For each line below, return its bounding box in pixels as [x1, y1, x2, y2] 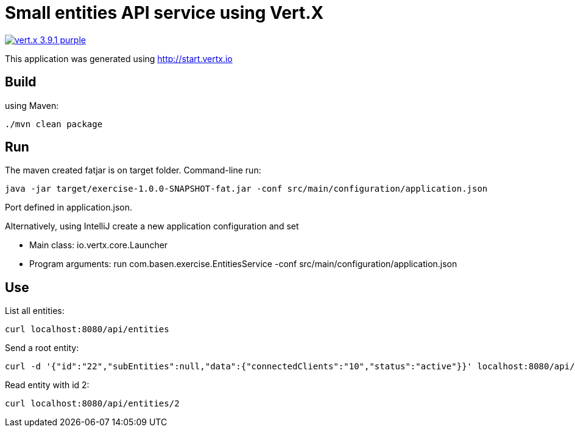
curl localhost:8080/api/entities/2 [5, 399, 180, 409]
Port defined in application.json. [5, 202, 133, 213]
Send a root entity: [5, 343, 79, 354]
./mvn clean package [5, 119, 103, 129]
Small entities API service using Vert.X [5, 2, 324, 23]
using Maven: [5, 100, 59, 111]
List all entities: [5, 305, 65, 316]
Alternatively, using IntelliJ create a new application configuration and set [5, 221, 299, 232]
